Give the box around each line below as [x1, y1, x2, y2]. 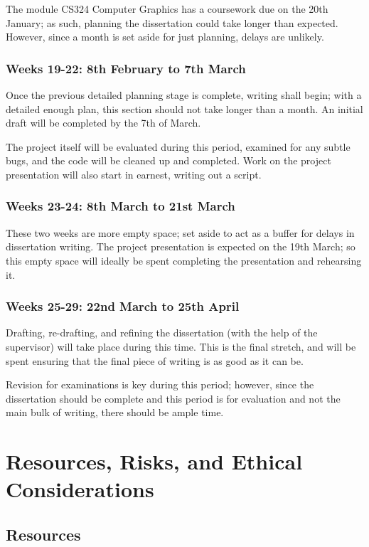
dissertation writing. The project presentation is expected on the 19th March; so [6, 239, 355, 254]
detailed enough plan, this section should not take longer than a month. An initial [6, 101, 363, 116]
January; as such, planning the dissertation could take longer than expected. [6, 15, 338, 30]
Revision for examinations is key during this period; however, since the [6, 377, 314, 392]
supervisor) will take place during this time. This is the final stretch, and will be [6, 339, 356, 354]
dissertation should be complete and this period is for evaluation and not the [6, 391, 341, 405]
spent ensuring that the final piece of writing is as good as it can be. [6, 353, 304, 368]
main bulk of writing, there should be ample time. [6, 405, 224, 420]
